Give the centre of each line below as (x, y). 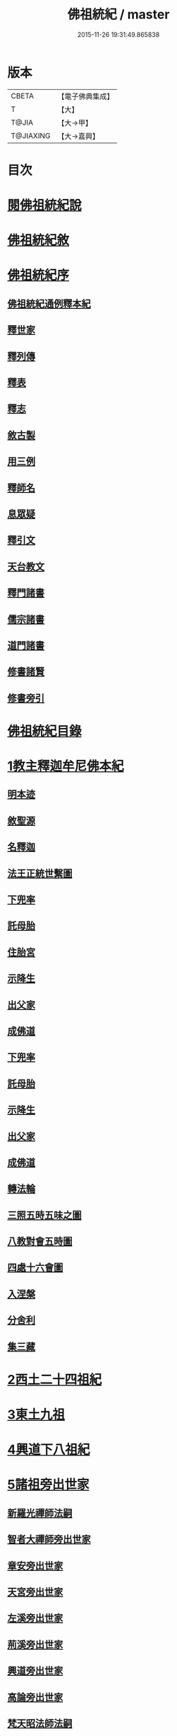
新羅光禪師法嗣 (40, 1513)
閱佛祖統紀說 (45, 205)
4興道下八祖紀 (49, 1450)
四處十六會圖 (35, 1267)
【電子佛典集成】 (86, 96)
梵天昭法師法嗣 (40, 1723)
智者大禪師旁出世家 (49, 1539)
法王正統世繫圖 (40, 873)
